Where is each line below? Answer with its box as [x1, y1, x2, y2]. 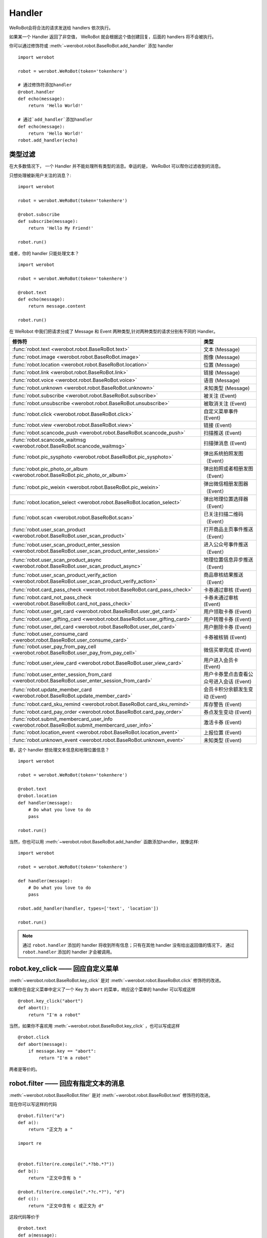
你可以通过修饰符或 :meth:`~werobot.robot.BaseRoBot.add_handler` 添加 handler [9, 43, 174, 49]
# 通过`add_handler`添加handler [18, 117, 93, 122]
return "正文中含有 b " [28, 1175, 82, 1181]
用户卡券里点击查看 [203, 671, 248, 677]
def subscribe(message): [18, 218, 78, 224]
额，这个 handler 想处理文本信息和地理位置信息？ [9, 747, 110, 753]
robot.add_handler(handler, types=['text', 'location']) [18, 906, 159, 911]
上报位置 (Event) [203, 729, 242, 736]
